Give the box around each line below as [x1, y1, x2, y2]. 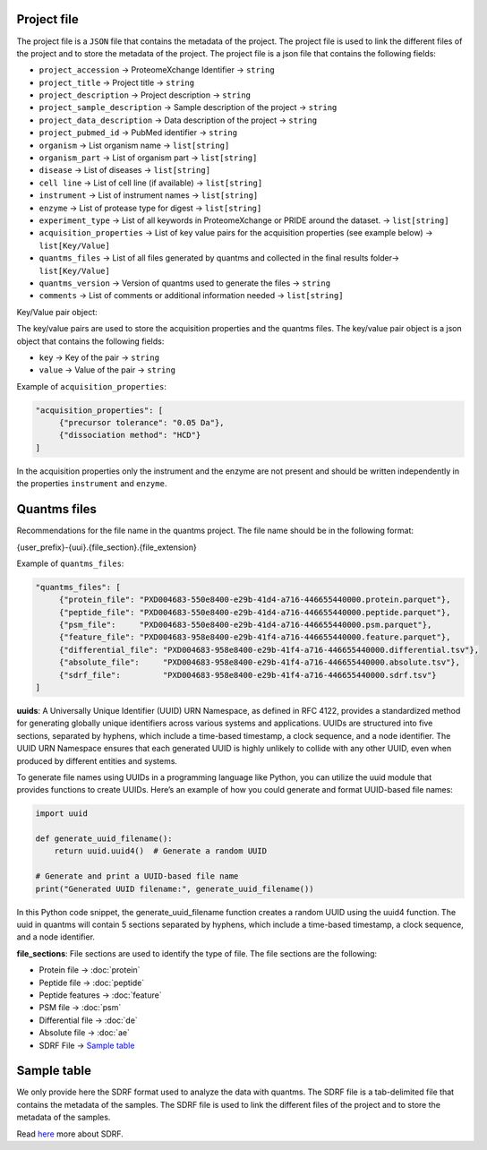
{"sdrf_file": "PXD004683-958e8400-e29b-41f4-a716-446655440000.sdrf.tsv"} [58, 670, 438, 680]
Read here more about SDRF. [16, 1129, 124, 1139]
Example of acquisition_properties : [16, 381, 167, 391]
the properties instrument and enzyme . [16, 478, 167, 489]
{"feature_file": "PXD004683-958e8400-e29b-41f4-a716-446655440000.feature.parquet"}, [58, 632, 451, 642]
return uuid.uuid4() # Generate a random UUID [54, 846, 268, 856]
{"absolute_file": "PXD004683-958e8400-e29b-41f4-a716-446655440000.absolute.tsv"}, [58, 657, 461, 667]
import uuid [35, 809, 89, 819]
